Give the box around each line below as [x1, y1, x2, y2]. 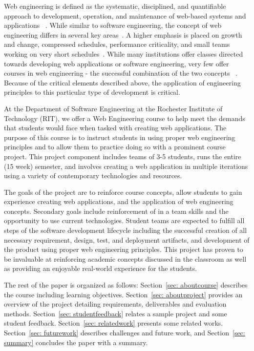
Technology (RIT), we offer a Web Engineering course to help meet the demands [4, 113, 245, 123]
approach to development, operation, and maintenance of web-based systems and [4, 10, 246, 21]
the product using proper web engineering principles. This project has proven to [4, 244, 243, 254]
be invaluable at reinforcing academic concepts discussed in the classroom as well [4, 253, 247, 264]
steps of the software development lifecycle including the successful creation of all [4, 225, 247, 235]
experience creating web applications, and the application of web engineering [4, 196, 233, 206]
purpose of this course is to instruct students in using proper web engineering [4, 132, 235, 142]
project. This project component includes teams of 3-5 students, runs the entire [4, 151, 241, 161]
